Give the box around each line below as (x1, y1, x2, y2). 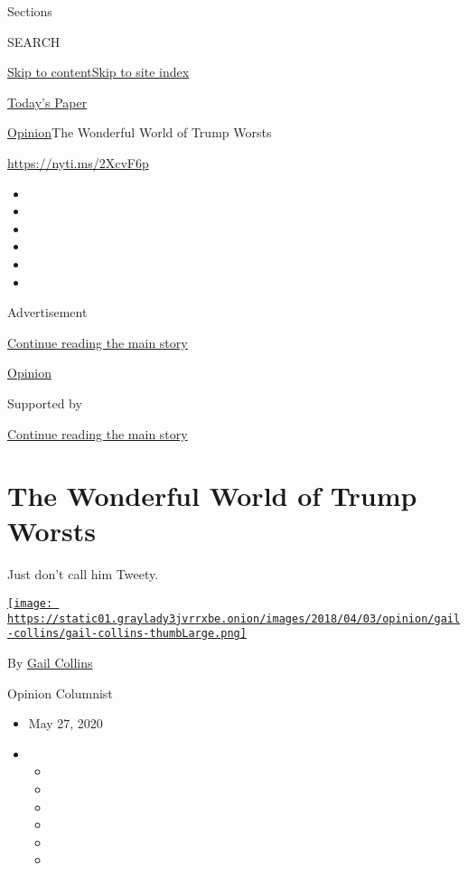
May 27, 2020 (28, 714, 103, 733)
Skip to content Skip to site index (7, 62, 190, 81)
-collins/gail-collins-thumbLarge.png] (7, 627, 247, 641)
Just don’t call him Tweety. (7, 565, 159, 584)
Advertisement (7, 303, 88, 322)
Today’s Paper (7, 92, 88, 111)
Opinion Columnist (7, 683, 113, 702)
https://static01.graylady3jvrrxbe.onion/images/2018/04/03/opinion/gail (7, 612, 461, 625)
